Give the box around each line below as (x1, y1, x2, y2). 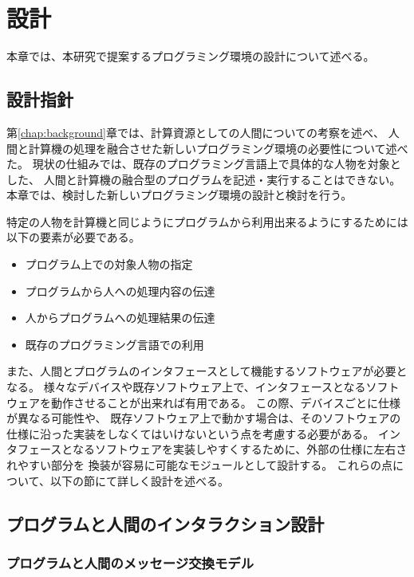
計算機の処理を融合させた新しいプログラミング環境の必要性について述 (28, 139, 397, 156)
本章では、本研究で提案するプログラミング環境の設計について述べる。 (6, 48, 375, 65)
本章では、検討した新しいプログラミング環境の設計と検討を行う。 (6, 186, 353, 203)
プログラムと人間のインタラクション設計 (6, 511, 325, 536)
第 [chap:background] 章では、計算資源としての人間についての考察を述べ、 (6, 124, 385, 140)
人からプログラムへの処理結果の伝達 (25, 309, 215, 326)
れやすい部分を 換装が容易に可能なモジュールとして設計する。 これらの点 (6, 457, 392, 473)
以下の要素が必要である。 (6, 229, 140, 245)
